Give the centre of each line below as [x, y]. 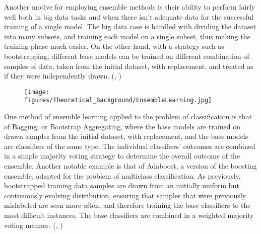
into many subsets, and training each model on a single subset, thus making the [127, 36]
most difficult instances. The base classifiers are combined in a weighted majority [129, 215]
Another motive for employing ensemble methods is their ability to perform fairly [130, 7]
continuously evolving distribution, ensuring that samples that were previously [125, 195]
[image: [37, 92]
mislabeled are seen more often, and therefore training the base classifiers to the [127, 205]
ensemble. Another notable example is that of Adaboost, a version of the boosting [130, 166]
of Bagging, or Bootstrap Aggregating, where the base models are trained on [122, 126]
